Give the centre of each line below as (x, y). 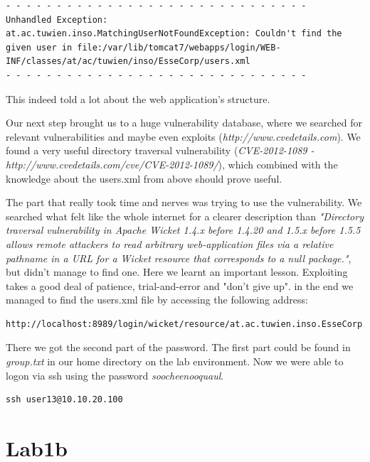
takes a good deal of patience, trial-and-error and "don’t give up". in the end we (180, 285)
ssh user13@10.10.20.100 (64, 400)
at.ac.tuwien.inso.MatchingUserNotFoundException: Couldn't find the (174, 34)
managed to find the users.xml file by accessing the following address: (157, 300)
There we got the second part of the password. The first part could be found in (178, 347)
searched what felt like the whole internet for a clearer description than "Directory (185, 216)
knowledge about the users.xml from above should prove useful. (144, 178)
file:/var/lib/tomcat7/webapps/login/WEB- (179, 47)
